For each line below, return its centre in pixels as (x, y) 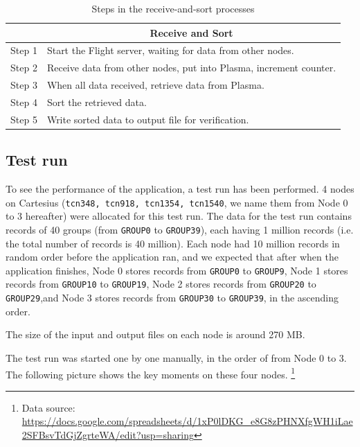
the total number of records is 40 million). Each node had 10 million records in (173, 243)
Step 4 (24, 102)
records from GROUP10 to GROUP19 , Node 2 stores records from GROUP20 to (161, 284)
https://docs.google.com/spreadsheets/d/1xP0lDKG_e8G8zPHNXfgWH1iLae (187, 421)
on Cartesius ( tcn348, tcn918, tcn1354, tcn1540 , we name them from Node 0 (177, 202)
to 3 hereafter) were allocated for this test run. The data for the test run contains (179, 216)
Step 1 (24, 50)
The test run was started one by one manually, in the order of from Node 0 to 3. (176, 357)
